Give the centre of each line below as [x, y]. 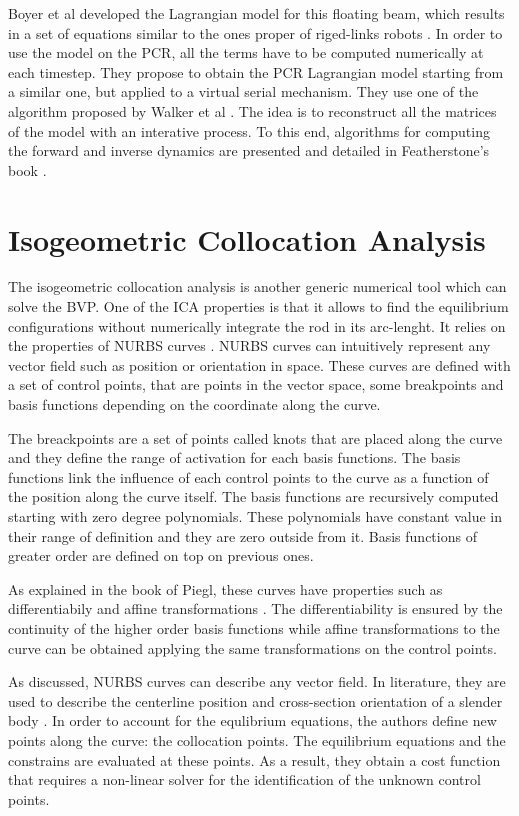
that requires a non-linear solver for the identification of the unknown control [244, 779]
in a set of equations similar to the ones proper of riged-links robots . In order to [255, 32]
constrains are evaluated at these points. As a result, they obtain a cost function [254, 759]
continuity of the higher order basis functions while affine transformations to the [254, 627]
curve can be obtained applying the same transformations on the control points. [252, 647]
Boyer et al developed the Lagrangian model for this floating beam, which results [256, 13]
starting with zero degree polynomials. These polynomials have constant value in [255, 516]
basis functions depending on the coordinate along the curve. [194, 404]
